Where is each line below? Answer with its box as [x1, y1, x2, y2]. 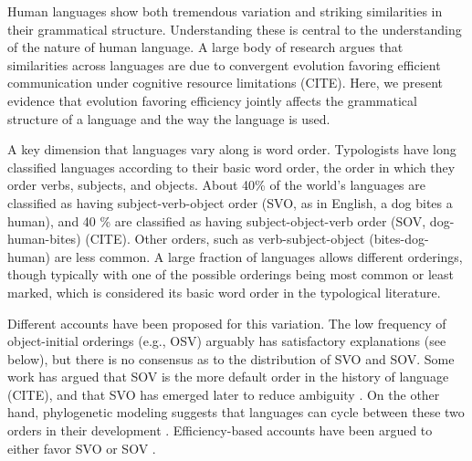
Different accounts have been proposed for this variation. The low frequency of [7, 313, 446, 332]
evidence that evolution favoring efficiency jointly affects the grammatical [7, 90, 417, 110]
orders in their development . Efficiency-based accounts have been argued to [7, 421, 433, 440]
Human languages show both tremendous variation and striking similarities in [7, 2, 443, 20]
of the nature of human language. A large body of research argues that [7, 37, 404, 57]
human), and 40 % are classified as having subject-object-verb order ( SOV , [7, 211, 426, 230]
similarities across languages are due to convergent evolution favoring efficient [7, 55, 441, 74]
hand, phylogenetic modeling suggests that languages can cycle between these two [7, 403, 465, 422]
